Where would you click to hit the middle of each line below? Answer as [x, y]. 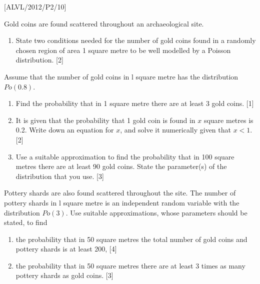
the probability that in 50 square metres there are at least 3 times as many [130, 265]
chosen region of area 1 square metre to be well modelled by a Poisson [123, 50]
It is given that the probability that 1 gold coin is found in [105, 120]
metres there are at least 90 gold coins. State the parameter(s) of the [121, 166]
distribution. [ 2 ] [39, 60]
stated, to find [26, 222]
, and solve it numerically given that [175, 130]
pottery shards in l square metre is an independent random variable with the [122, 202]
